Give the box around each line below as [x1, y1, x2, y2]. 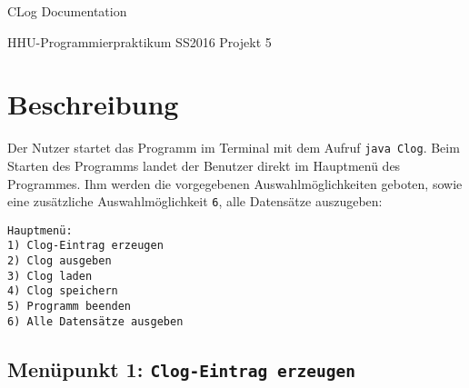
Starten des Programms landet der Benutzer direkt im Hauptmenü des [7, 155, 401, 174]
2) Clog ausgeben [7, 254, 112, 268]
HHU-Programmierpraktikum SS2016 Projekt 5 [7, 32, 272, 51]
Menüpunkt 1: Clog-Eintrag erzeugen [7, 354, 356, 383]
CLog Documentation [7, 2, 127, 20]
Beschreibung [7, 85, 179, 123]
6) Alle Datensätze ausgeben [7, 314, 184, 328]
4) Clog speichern [7, 284, 118, 298]
